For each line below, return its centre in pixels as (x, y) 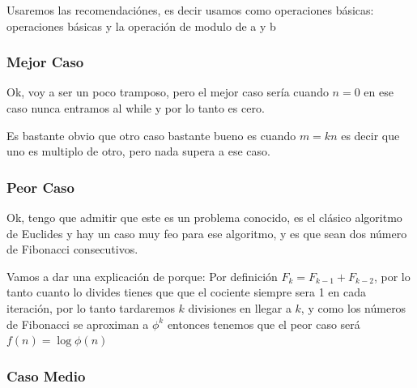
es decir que (370, 135)
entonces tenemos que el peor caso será (264, 324)
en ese (379, 92)
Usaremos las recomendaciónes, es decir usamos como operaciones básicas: (190, 10)
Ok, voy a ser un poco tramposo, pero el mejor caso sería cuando (168, 92)
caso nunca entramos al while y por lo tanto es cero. (136, 108)
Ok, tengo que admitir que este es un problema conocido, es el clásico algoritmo (204, 217)
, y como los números (353, 307)
